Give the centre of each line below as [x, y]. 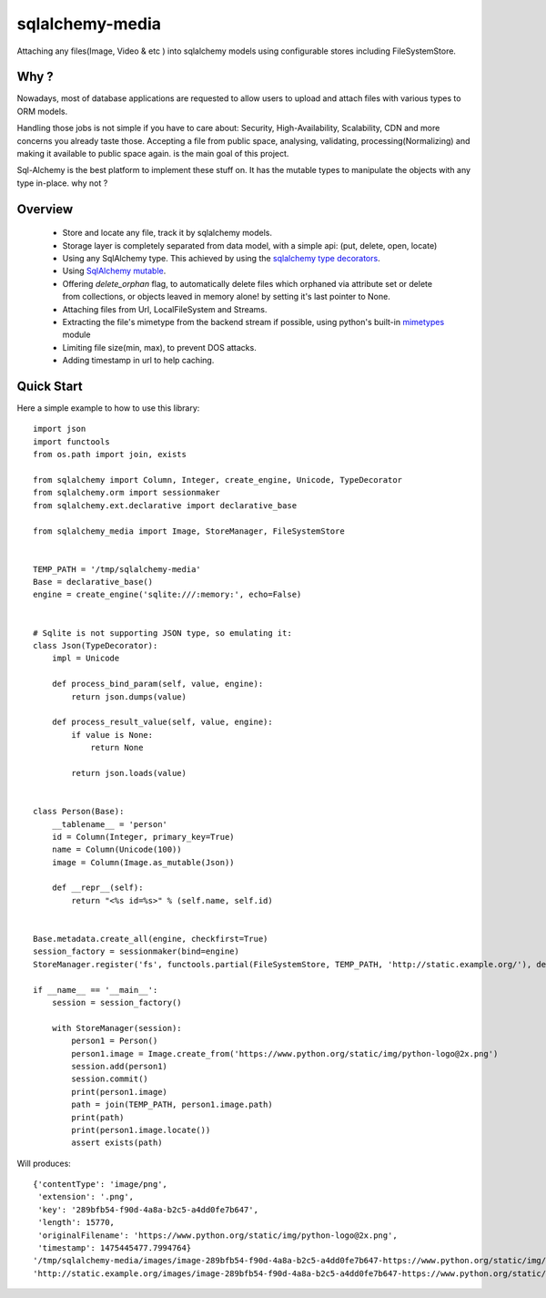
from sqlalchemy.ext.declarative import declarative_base [165, 505]
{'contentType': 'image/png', [101, 1185]
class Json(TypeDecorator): [96, 646]
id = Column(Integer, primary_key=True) [143, 837]
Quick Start [50, 386]
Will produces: [44, 1163]
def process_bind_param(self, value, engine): [157, 684]
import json [60, 429]
